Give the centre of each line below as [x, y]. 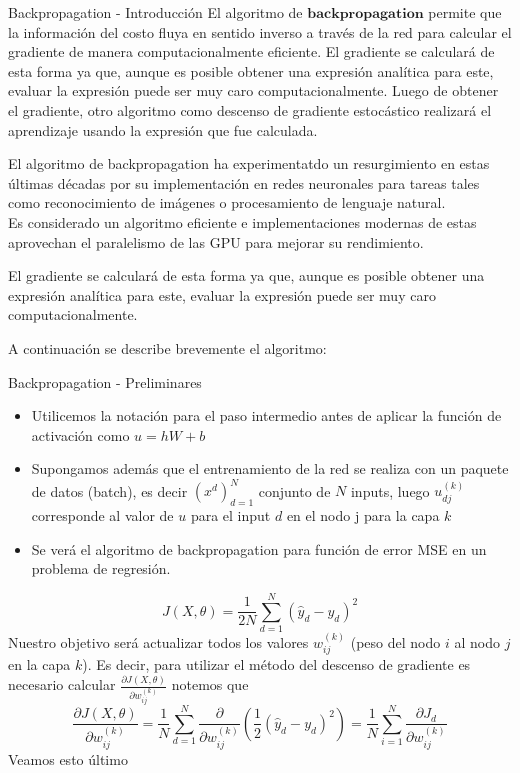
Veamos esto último [68, 758]
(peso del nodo [395, 641]
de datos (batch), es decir [109, 490]
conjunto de [294, 490]
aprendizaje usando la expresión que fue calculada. [163, 129]
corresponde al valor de [102, 515]
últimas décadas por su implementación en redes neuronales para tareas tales [244, 182]
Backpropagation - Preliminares [105, 381]
